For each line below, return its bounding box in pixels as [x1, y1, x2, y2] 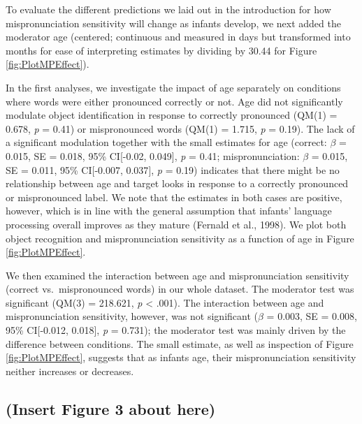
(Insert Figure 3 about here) [6, 397, 216, 419]
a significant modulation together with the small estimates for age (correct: [6, 135, 327, 149]
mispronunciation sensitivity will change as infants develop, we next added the [6, 15, 341, 30]
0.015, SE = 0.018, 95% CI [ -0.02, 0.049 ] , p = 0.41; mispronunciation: [6, 148, 300, 163]
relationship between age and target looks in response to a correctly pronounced [6, 176, 349, 191]
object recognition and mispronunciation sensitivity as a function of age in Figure [6, 231, 354, 245]
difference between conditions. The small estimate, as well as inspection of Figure [6, 336, 354, 351]
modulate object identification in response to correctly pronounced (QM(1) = [6, 108, 338, 122]
